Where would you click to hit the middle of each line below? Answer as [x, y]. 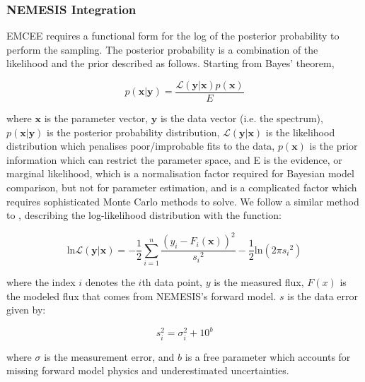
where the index [41, 282]
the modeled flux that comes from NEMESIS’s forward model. [141, 296]
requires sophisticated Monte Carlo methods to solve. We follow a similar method [183, 201]
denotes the [110, 282]
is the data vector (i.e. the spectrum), [242, 118]
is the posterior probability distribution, [133, 132]
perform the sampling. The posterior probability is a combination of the [162, 49]
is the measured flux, [259, 282]
